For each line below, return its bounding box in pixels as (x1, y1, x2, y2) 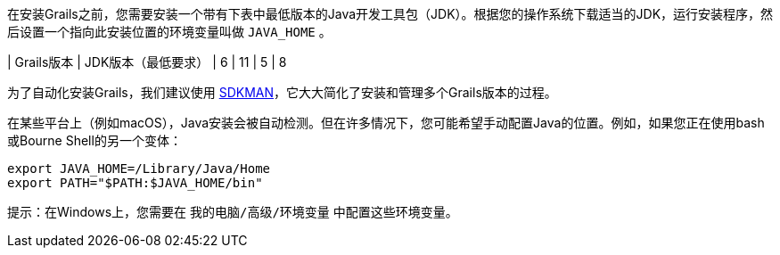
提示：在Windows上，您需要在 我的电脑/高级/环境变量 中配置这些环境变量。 (7, 204, 458, 219)
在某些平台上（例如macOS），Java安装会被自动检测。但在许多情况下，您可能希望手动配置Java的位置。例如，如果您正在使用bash (7, 115, 765, 130)
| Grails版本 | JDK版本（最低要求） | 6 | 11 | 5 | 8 (7, 54, 287, 70)
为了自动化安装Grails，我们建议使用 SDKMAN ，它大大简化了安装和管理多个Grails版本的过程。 (7, 85, 557, 100)
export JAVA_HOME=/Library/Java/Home (7, 161, 271, 176)
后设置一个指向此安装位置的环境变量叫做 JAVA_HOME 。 (7, 24, 332, 39)
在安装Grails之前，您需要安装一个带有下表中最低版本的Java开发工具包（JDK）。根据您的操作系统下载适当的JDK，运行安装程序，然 (7, 6, 774, 21)
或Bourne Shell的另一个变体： (7, 133, 182, 148)
